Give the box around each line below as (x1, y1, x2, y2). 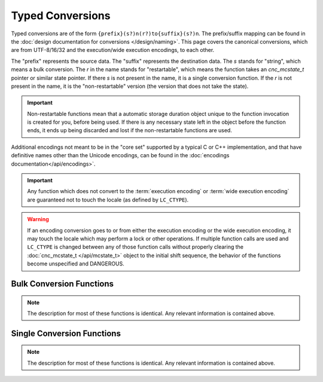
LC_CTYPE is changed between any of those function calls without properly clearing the (27, 243, 243, 250)
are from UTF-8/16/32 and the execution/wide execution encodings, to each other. (11, 47, 215, 54)
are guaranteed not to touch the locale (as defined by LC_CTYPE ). (27, 196, 189, 203)
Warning (27, 216, 49, 223)
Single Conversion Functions (11, 328, 121, 338)
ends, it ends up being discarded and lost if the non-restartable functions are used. (27, 127, 233, 134)
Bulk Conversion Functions (11, 279, 114, 289)
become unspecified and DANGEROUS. (27, 260, 125, 267)
